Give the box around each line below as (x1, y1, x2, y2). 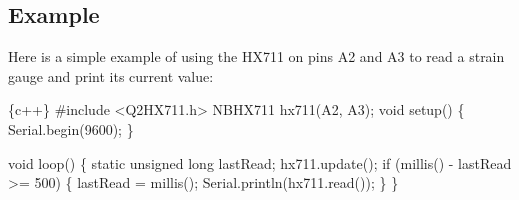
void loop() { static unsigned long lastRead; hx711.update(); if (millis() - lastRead (8, 152, 512, 173)
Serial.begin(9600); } (8, 118, 134, 139)
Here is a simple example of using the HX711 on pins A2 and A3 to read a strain (8, 46, 505, 67)
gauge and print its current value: (8, 65, 214, 86)
